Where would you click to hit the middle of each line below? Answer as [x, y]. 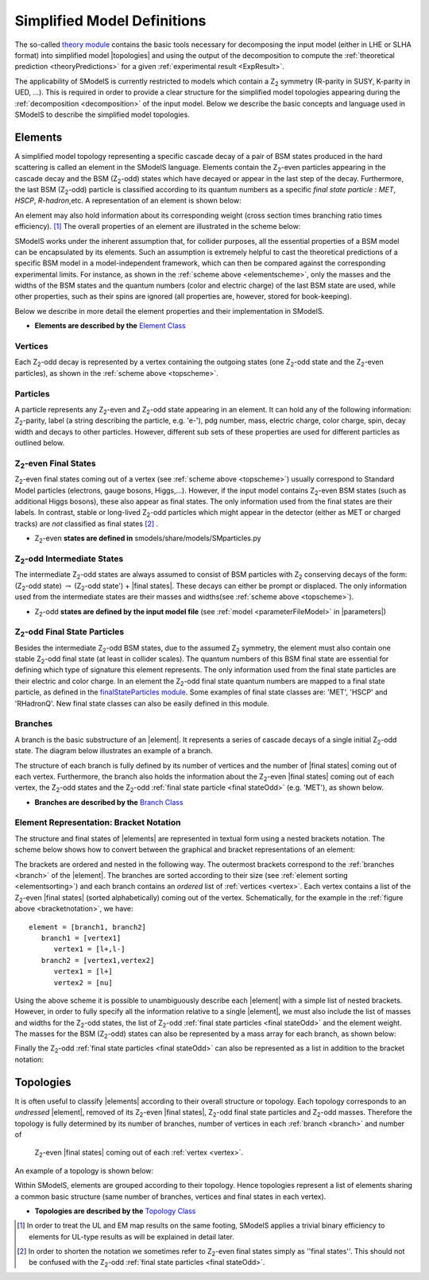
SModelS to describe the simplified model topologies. [102, 114]
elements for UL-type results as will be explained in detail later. [131, 1236]
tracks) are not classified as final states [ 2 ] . [87, 524]
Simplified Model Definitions [110, 21]
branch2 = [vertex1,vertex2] [98, 960]
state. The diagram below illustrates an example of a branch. [114, 751]
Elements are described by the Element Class [110, 326]
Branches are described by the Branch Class [109, 802]
